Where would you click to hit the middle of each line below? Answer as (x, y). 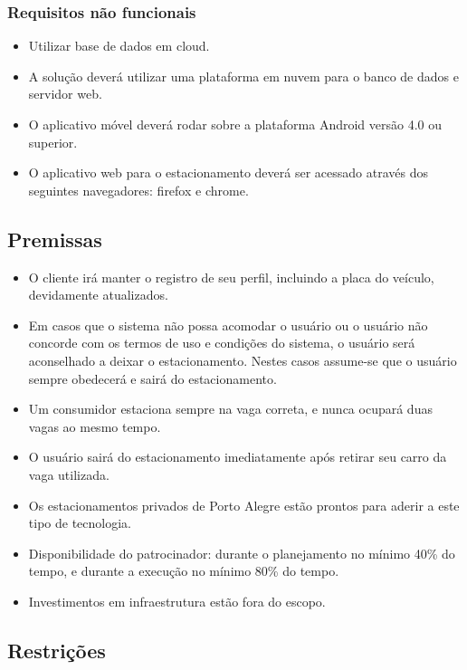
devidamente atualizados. (98, 295)
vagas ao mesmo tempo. (95, 426)
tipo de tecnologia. (80, 523)
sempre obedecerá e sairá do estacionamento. (152, 378)
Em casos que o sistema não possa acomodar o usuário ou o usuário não (228, 325)
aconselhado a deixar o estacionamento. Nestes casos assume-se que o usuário (243, 360)
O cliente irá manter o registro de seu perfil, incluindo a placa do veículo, (231, 277)
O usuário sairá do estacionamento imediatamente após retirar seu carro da (238, 457)
